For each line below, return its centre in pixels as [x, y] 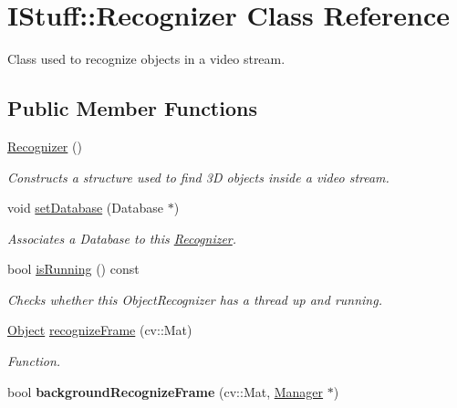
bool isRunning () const [73, 269]
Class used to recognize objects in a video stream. [146, 59]
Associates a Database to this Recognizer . [122, 238]
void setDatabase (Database [85, 208]
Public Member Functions [132, 108]
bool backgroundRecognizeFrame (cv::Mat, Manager [166, 391]
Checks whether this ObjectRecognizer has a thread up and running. [195, 299]
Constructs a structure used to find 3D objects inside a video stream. [198, 177]
